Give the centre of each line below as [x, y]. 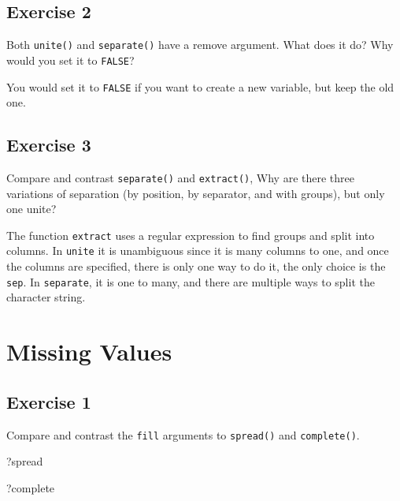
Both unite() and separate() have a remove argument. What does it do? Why [200, 45]
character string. [46, 297]
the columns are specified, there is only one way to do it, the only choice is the [196, 266]
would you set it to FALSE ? [70, 60]
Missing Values [89, 351]
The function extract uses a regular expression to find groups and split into [191, 235]
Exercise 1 [49, 401]
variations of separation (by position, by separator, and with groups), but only [196, 193]
